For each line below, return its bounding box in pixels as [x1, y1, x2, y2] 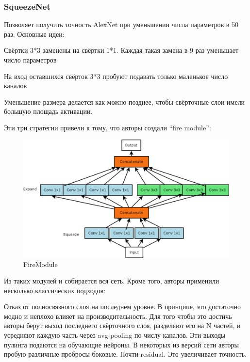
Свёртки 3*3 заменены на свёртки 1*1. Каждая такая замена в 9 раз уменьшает [4, 45, 239, 55]
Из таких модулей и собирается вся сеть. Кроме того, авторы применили [4, 275, 219, 285]
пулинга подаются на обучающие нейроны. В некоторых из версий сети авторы [4, 339, 239, 349]
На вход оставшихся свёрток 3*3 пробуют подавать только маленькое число [4, 71, 228, 81]
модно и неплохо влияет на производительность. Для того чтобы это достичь [4, 311, 232, 321]
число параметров [4, 55, 57, 64]
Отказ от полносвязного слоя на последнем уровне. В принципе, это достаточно [4, 301, 241, 312]
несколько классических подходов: [4, 285, 105, 295]
